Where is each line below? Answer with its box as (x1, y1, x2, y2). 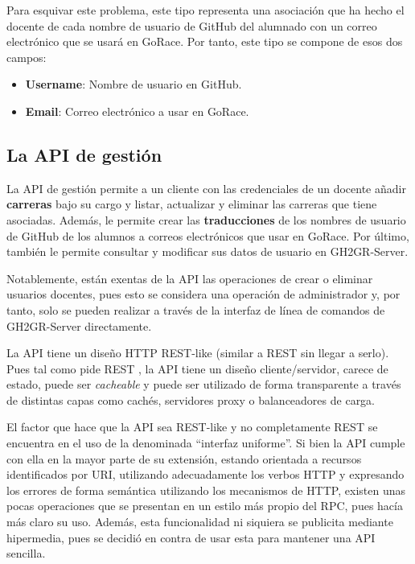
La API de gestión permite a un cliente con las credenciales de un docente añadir (6, 179, 406, 196)
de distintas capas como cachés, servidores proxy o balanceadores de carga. (6, 391, 376, 408)
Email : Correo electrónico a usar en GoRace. (25, 102, 249, 119)
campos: (6, 48, 47, 65)
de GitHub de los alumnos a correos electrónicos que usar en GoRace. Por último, (6, 227, 409, 244)
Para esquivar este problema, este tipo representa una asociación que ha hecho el (6, 2, 405, 18)
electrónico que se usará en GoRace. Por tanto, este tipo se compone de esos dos (6, 33, 403, 50)
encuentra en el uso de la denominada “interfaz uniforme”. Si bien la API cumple (6, 434, 405, 451)
